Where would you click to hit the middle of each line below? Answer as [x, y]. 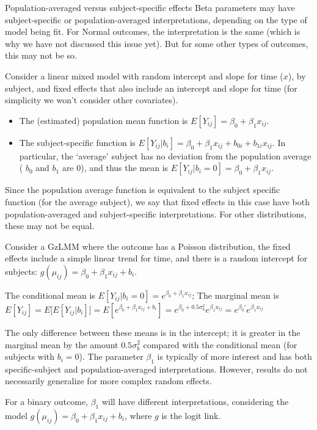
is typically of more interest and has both [235, 356]
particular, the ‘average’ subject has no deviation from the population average [165, 155]
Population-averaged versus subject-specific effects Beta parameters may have [150, 7]
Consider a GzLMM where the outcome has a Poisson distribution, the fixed [148, 246]
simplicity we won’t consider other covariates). [92, 100]
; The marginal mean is [235, 295]
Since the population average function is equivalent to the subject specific [143, 190]
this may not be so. [41, 55]
